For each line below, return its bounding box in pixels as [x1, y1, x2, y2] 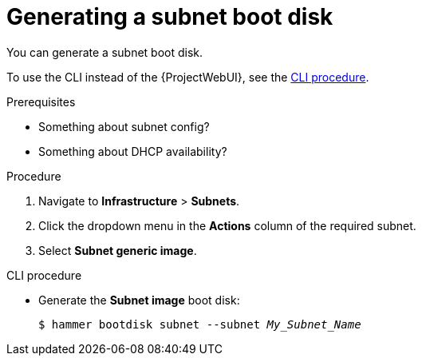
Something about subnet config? [38, 119, 210, 133]
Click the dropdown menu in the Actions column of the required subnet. [38, 218, 416, 233]
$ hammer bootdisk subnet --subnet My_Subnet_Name [38, 317, 361, 331]
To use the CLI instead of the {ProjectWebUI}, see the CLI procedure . [6, 70, 369, 84]
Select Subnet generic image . [38, 243, 197, 257]
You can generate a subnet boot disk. [6, 45, 203, 59]
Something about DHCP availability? [38, 144, 227, 158]
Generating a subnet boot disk [6, 3, 333, 30]
